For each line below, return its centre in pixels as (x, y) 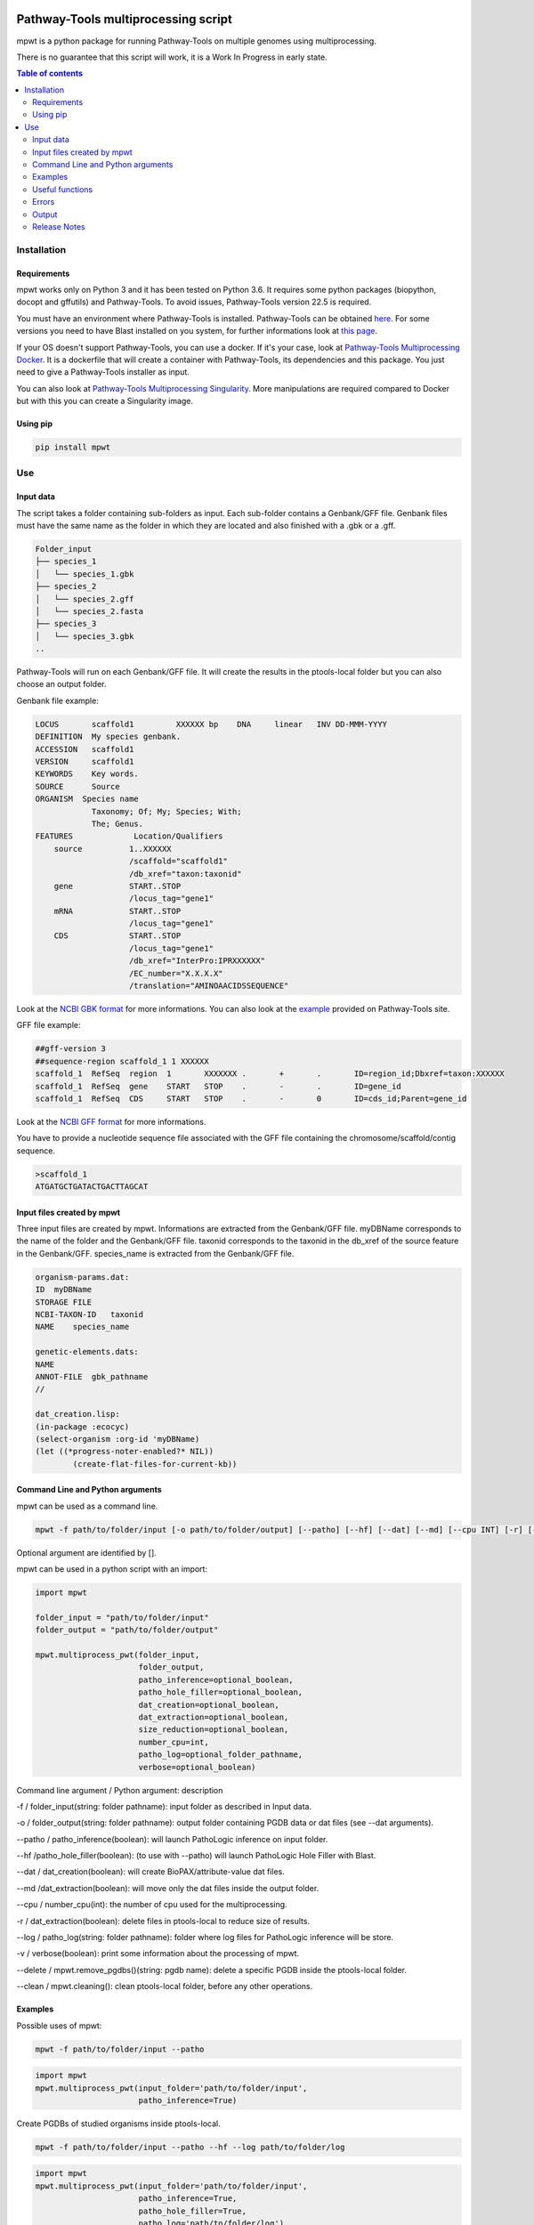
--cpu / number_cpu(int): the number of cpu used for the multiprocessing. (152, 1905)
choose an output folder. (61, 684)
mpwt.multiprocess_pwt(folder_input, (117, 1655)
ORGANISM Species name (87, 799)
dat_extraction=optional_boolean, (214, 1717)
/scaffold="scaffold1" (179, 862)
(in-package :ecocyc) (82, 1427)
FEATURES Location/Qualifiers (129, 836)
